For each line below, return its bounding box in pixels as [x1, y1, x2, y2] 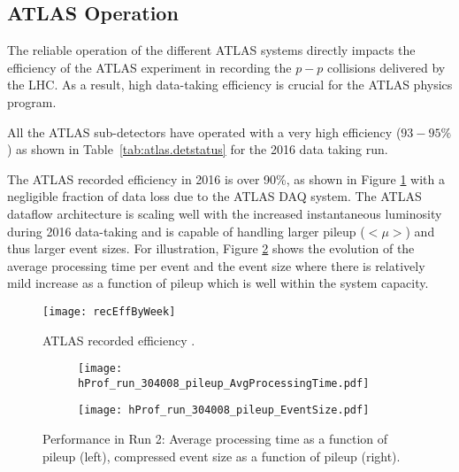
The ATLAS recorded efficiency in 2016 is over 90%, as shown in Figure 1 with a [7, 169, 446, 188]
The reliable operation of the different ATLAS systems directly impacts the [7, 41, 416, 59]
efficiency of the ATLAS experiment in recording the [7, 58, 292, 76]
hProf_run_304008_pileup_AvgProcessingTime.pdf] [78, 376, 370, 390]
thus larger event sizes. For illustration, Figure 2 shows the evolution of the [7, 239, 415, 258]
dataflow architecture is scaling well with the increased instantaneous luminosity [7, 204, 442, 222]
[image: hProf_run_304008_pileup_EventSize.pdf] [78, 404, 370, 417]
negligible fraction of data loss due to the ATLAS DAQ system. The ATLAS [7, 187, 422, 205]
